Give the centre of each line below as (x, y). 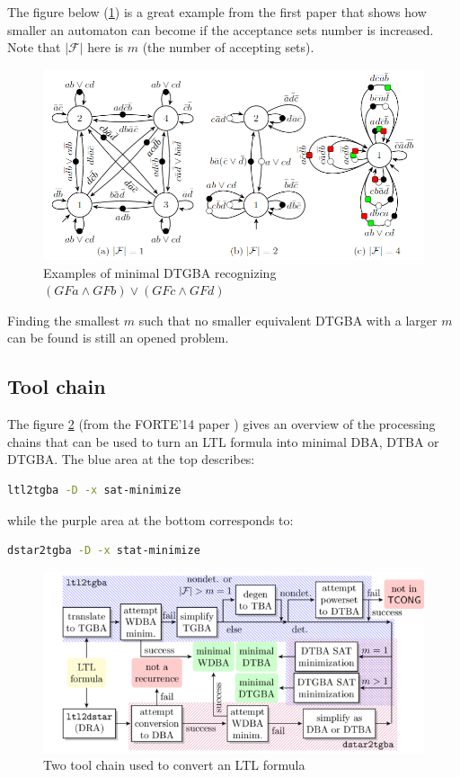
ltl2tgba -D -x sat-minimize (94, 490)
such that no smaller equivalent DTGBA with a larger (288, 320)
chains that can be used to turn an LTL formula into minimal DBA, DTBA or (223, 441)
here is (106, 47)
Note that (34, 47)
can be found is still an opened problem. (118, 338)
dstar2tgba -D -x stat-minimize (104, 551)
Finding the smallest (64, 320)
